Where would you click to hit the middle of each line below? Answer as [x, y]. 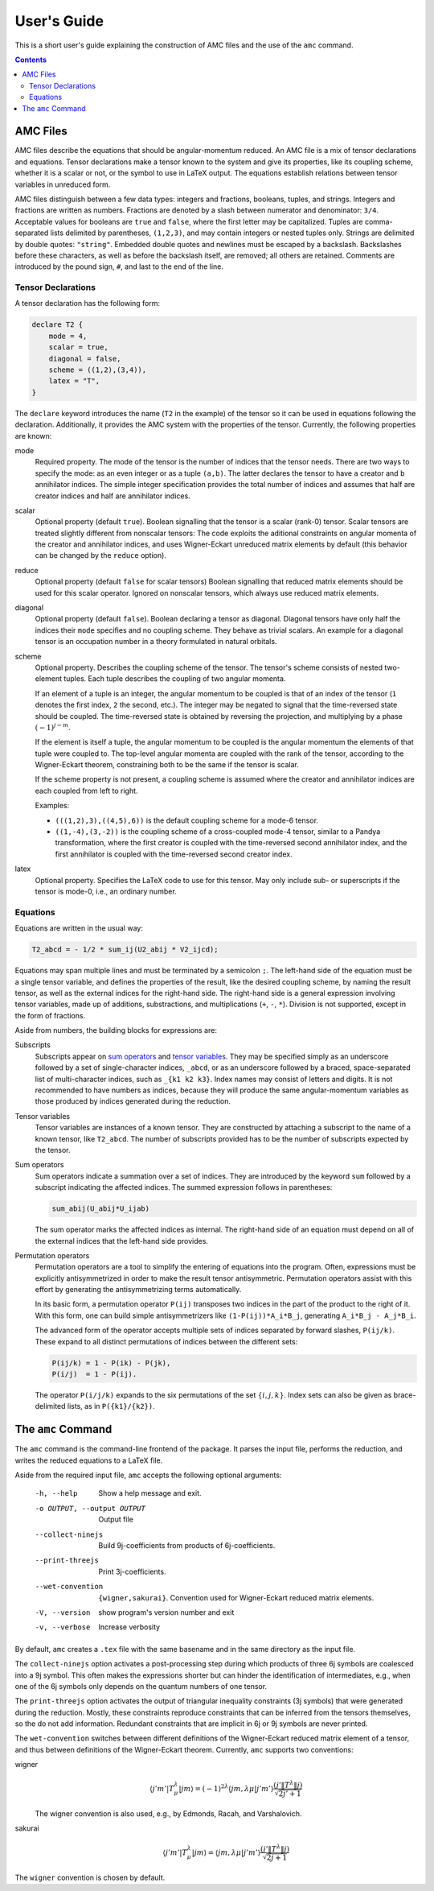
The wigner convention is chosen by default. [90, 1877]
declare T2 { [57, 325]
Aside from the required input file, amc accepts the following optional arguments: [148, 1475]
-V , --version [63, 1612]
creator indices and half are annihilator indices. [113, 496]
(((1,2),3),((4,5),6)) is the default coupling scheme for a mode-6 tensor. [187, 820]
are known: [33, 436]
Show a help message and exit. [150, 1493]
